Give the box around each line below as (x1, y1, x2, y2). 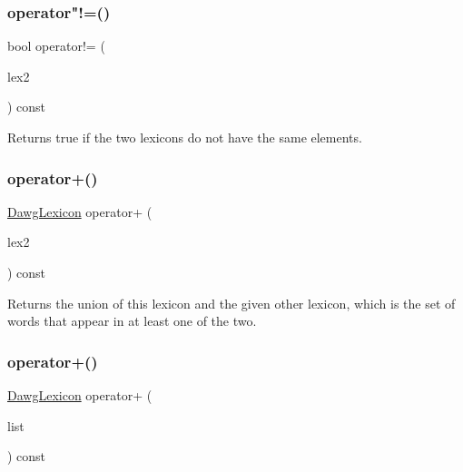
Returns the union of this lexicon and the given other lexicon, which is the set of (7, 293, 456, 312)
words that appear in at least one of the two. (7, 311, 257, 330)
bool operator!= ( (7, 36, 105, 55)
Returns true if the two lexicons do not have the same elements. (7, 128, 362, 146)
